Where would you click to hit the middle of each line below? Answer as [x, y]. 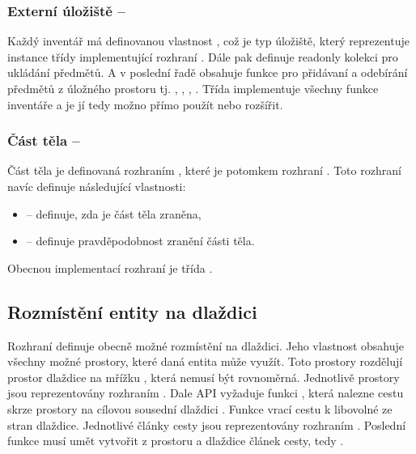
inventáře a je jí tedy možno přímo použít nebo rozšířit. [145, 104]
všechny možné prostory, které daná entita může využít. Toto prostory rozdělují [205, 361]
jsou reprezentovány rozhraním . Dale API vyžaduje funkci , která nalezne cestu [206, 393]
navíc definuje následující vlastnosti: [97, 186]
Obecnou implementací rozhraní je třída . [110, 267]
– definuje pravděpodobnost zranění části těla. [140, 241]
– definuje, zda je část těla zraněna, [114, 213]
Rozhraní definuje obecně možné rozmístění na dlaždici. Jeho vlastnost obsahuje [206, 345]
